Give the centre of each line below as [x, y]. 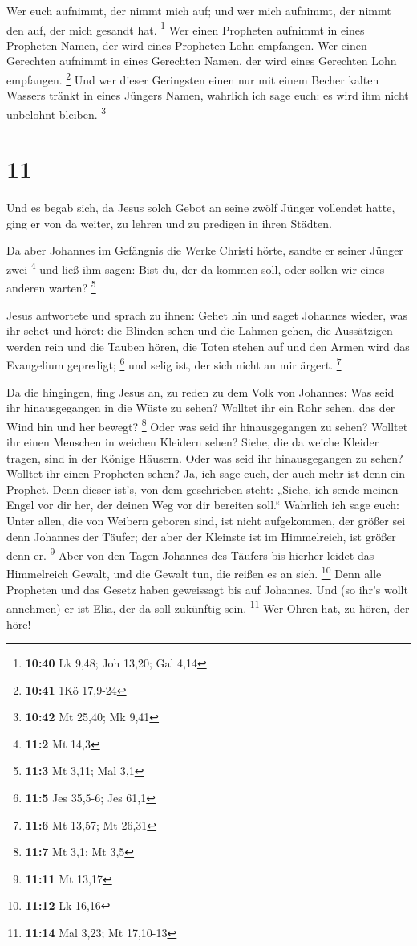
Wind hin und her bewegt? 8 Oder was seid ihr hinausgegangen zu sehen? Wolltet [207, 425]
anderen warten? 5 [51, 286]
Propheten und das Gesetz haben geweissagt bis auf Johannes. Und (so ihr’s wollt [207, 589]
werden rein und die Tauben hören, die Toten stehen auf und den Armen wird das [208, 346]
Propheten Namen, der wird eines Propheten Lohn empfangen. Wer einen [187, 45]
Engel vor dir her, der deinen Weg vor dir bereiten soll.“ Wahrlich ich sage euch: [203, 505]
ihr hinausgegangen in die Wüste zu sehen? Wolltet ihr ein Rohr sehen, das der [201, 408]
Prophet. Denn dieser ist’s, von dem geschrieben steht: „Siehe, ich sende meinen [202, 489]
